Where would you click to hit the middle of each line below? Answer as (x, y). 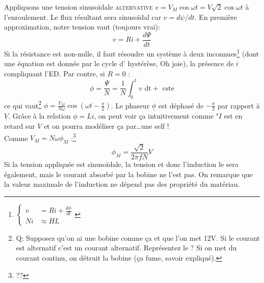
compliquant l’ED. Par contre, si (55, 73)
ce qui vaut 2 (23, 104)
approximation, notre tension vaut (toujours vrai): (82, 27)
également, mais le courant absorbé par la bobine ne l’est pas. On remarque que (128, 174)
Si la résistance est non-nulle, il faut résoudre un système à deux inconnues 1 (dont (131, 52)
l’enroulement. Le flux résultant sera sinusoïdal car (83, 17)
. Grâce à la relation (40, 116)
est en (233, 116)
